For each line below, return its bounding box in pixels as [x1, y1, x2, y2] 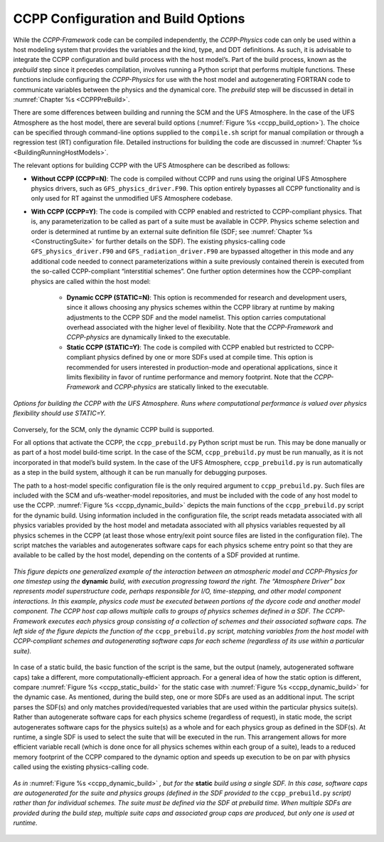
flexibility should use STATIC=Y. [13, 409, 106, 418]
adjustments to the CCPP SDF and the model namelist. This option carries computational [66, 313, 326, 322]
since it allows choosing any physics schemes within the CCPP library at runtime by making [66, 303, 335, 312]
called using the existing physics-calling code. [13, 762, 149, 772]
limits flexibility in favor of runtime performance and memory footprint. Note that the [66, 373, 313, 381]
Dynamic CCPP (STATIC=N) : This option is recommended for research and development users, [66, 293, 347, 302]
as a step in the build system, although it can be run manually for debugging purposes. [13, 468, 267, 477]
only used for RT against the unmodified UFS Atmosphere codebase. [31, 194, 233, 203]
